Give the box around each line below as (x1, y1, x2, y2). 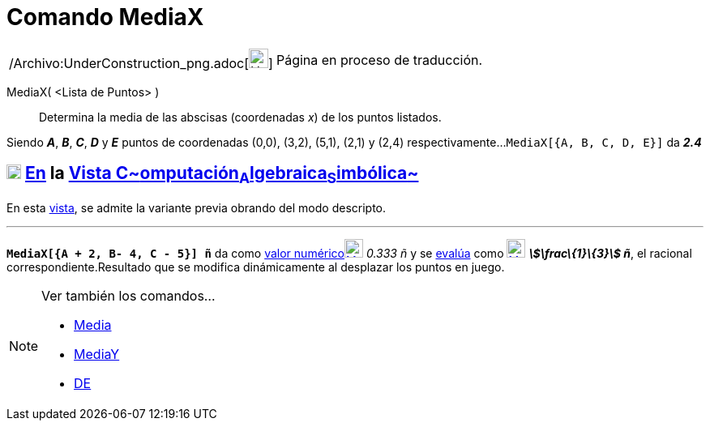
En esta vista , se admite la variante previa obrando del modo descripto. (6, 200, 387, 215)
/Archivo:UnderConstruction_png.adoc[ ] (9, 54, 273, 71)
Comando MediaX (6, 3, 204, 31)
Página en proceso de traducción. (276, 51, 483, 68)
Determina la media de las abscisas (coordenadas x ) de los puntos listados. (39, 109, 442, 124)
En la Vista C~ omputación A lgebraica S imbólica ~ (24, 163, 419, 187)
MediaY (74, 345, 120, 362)
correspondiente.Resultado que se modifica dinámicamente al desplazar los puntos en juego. (6, 259, 505, 274)
